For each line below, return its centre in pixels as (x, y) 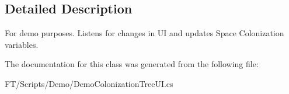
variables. (22, 44)
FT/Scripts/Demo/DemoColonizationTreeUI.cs (89, 83)
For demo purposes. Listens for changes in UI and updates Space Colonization (144, 33)
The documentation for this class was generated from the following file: (132, 64)
